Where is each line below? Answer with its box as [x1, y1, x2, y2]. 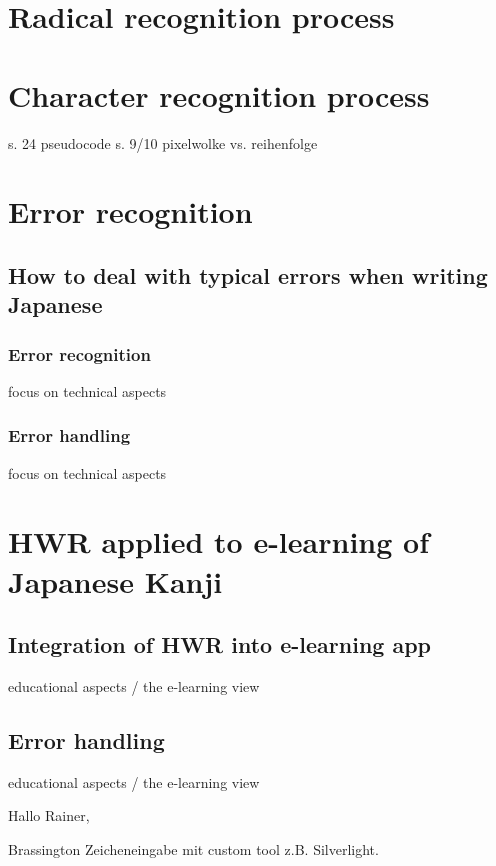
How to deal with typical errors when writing [8, 259, 488, 290]
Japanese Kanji [8, 560, 223, 601]
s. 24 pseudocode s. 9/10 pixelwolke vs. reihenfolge [8, 132, 318, 153]
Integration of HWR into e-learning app [8, 629, 432, 660]
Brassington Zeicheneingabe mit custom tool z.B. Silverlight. [8, 839, 379, 860]
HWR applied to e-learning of [8, 521, 429, 562]
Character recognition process [8, 74, 430, 115]
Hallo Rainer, [8, 805, 90, 826]
